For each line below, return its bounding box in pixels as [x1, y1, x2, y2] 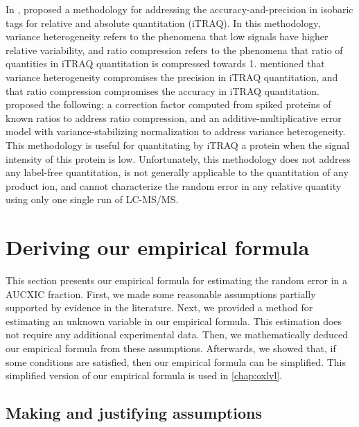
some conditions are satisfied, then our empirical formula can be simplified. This [6, 354, 347, 369]
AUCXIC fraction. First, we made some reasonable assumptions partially [6, 286, 316, 301]
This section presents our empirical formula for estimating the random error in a [6, 273, 348, 288]
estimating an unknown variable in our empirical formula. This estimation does [6, 313, 342, 328]
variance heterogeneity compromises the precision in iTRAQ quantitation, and [6, 69, 338, 84]
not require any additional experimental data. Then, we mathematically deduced [6, 327, 349, 342]
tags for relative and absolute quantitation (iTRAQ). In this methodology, [6, 15, 321, 30]
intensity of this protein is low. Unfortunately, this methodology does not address [6, 151, 351, 166]
